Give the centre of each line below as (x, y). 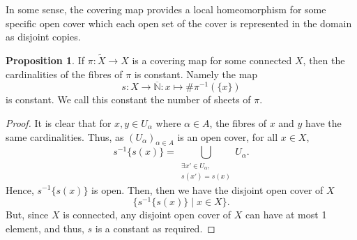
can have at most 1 (286, 215)
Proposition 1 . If (45, 60)
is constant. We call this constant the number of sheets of (128, 99)
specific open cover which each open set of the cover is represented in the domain (179, 23)
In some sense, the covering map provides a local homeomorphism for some (166, 9)
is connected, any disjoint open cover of (147, 215)
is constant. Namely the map (196, 74)
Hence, (20, 189)
